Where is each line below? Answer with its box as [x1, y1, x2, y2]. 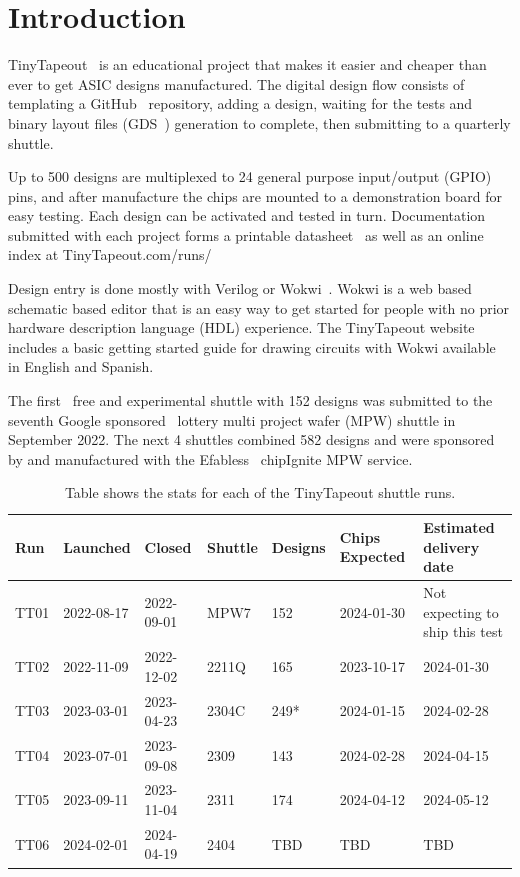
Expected [339, 546, 406, 567]
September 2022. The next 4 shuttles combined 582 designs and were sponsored [8, 429, 495, 450]
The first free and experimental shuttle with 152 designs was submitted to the [8, 390, 493, 411]
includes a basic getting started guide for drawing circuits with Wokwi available [8, 336, 496, 357]
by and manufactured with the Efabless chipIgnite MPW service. [8, 448, 413, 469]
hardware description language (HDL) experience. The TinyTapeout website [8, 317, 475, 338]
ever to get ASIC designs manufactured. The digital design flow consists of [8, 73, 465, 94]
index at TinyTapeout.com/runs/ [8, 244, 212, 265]
